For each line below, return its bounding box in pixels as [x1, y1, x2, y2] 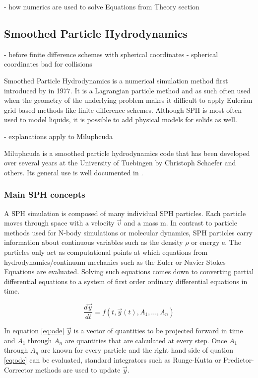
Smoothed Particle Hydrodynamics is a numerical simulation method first [4, 75, 228, 85]
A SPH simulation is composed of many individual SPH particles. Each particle [4, 208, 246, 218]
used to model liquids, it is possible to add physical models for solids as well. [4, 114, 237, 125]
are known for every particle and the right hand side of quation [41, 345, 234, 355]
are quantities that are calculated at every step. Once [64, 335, 227, 345]
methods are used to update [35, 364, 121, 375]
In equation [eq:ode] [4, 325, 64, 336]
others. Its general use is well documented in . [4, 167, 143, 177]
